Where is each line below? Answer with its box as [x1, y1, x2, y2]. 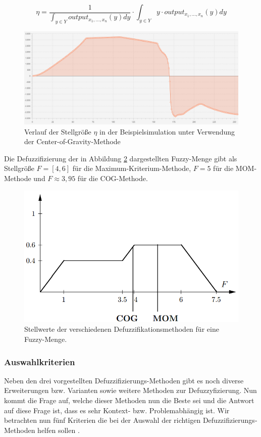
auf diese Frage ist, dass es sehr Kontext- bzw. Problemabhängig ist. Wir [4, 405, 230, 415]
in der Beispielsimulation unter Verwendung [99, 126, 235, 137]
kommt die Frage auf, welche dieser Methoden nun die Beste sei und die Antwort [4, 395, 254, 406]
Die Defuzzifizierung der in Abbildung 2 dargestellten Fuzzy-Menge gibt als [4, 153, 237, 163]
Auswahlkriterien [4, 355, 75, 368]
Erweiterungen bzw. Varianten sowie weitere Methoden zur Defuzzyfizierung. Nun [4, 385, 257, 396]
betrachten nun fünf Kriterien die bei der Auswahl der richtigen [4, 415, 201, 425]
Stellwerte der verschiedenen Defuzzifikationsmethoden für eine [24, 324, 219, 334]
